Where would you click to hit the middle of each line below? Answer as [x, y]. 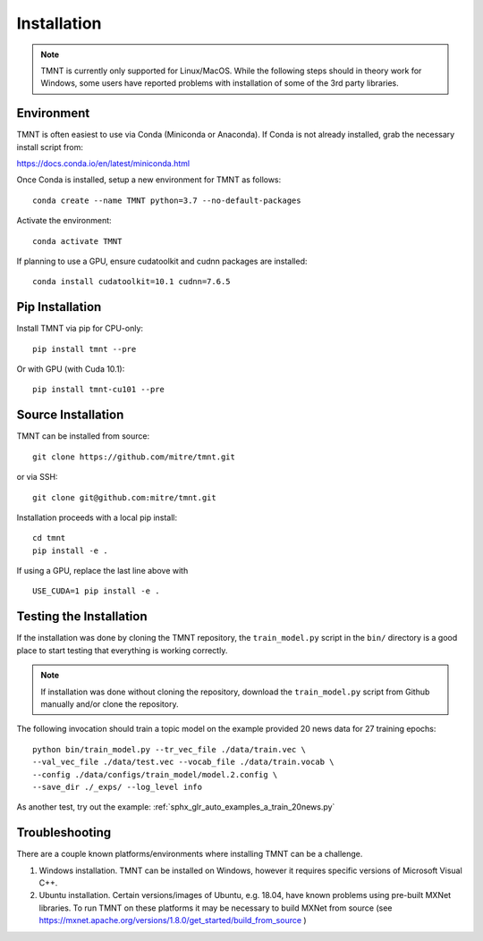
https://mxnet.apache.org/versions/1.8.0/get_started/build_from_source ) [173, 920]
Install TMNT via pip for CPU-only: [80, 328]
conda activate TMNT [77, 241]
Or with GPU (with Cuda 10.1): [71, 369]
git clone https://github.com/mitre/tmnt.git [134, 457]
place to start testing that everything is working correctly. [122, 650]
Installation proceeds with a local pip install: [97, 517]
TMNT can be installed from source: [83, 436]
